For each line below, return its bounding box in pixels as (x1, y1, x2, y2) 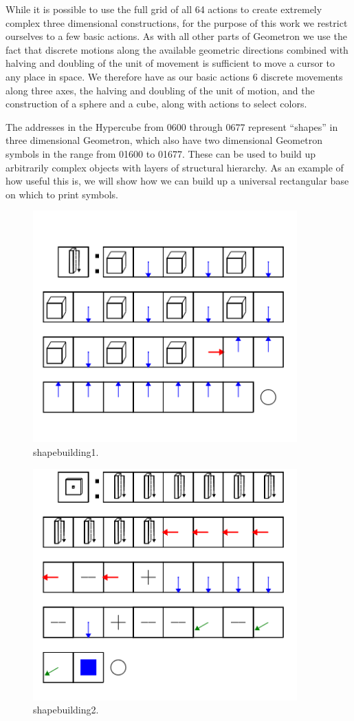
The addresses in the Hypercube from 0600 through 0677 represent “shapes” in (5, 119, 338, 134)
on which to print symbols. (5, 187, 118, 201)
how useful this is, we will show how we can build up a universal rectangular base (5, 174, 349, 188)
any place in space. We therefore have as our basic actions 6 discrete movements (5, 69, 343, 83)
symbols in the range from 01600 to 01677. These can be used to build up (5, 146, 316, 160)
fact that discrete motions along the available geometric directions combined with (5, 42, 349, 56)
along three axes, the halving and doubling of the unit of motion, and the (5, 83, 315, 97)
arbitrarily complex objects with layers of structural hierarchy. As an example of (5, 160, 344, 174)
